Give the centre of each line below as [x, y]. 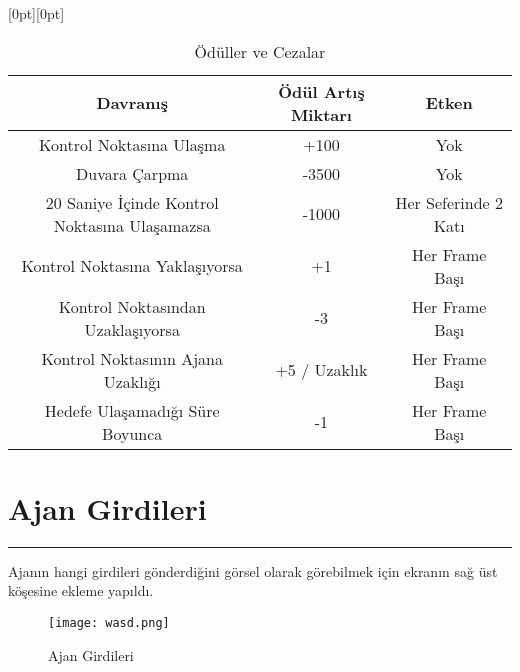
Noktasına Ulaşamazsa [132, 225]
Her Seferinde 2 [449, 202]
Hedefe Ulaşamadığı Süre [132, 410]
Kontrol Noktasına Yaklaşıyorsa [132, 266]
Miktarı [321, 114]
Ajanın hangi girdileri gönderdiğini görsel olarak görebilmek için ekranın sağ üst [253, 570]
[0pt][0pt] [36, 13]
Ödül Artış [321, 91]
